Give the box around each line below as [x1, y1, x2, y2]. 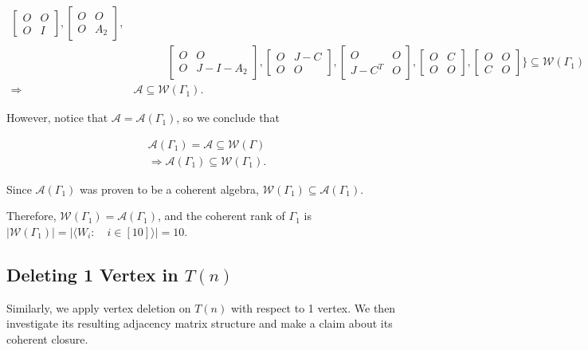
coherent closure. [6, 330, 88, 347]
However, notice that [6, 109, 108, 126]
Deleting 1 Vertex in [6, 262, 178, 286]
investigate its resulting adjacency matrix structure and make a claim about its [6, 315, 393, 332]
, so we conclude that [176, 109, 280, 126]
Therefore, [6, 207, 57, 224]
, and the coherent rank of [157, 207, 285, 224]
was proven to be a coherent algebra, [80, 180, 259, 197]
